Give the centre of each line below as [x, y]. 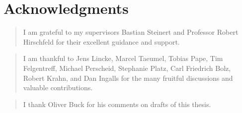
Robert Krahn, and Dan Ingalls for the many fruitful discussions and [128, 78]
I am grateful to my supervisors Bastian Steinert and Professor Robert [131, 32]
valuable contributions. [58, 87]
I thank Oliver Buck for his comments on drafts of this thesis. [117, 104]
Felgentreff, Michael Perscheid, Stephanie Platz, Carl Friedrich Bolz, [127, 68]
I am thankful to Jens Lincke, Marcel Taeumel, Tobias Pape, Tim [123, 58]
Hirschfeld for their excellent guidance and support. [101, 41]
